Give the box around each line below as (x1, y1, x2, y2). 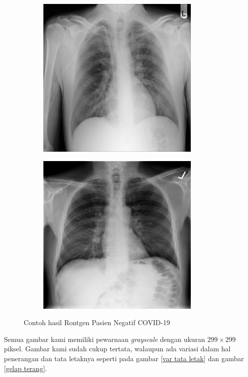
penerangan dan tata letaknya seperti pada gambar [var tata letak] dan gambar (4, 353, 244, 363)
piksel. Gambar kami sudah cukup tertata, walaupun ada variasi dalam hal (4, 343, 231, 354)
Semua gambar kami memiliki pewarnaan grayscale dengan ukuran (4, 334, 205, 344)
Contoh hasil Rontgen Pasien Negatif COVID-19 (24, 317, 170, 328)
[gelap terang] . (4, 363, 47, 373)
